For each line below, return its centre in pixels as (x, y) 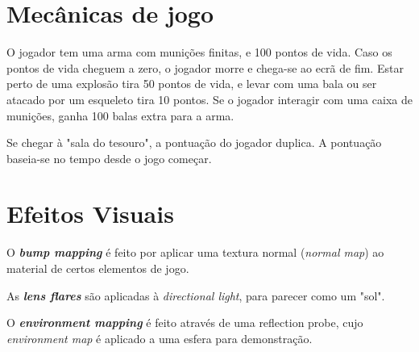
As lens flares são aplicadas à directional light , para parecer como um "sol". (196, 295)
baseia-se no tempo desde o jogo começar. (109, 158)
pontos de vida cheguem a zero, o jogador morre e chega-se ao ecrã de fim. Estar (205, 67)
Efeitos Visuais (90, 214)
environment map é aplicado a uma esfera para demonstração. (160, 338)
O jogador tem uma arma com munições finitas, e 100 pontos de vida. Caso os (199, 52)
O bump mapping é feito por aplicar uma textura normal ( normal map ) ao (195, 252)
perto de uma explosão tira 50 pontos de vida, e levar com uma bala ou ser (192, 84)
